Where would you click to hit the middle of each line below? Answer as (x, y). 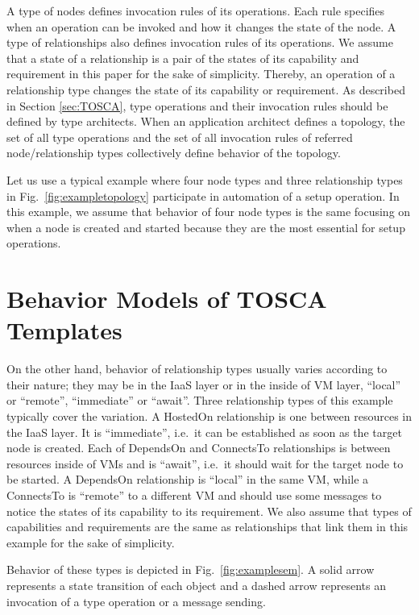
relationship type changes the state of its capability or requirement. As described (206, 89)
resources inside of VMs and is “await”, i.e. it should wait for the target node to (205, 463)
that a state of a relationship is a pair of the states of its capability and (183, 58)
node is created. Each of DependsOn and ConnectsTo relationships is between (199, 448)
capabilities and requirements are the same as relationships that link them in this (207, 527)
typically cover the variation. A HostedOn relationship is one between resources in (209, 416)
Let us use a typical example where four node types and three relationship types (205, 179)
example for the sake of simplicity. (91, 542)
